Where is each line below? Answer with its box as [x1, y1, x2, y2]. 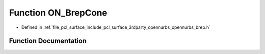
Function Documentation [9, 37, 87, 45]
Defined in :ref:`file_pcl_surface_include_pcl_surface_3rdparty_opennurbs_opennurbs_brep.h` [21, 24, 211, 30]
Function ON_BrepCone [9, 7, 107, 18]
